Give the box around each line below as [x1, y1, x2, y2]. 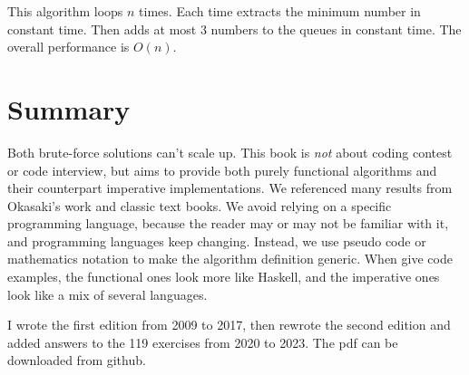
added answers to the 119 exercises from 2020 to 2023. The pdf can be [7, 332, 398, 351]
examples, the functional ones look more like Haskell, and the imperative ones [7, 267, 440, 286]
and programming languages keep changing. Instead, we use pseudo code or [7, 231, 426, 250]
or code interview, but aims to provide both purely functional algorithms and [7, 160, 437, 179]
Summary [7, 90, 131, 127]
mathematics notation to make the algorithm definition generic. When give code [7, 249, 453, 268]
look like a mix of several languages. [7, 284, 208, 303]
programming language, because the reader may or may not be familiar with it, [7, 214, 449, 233]
